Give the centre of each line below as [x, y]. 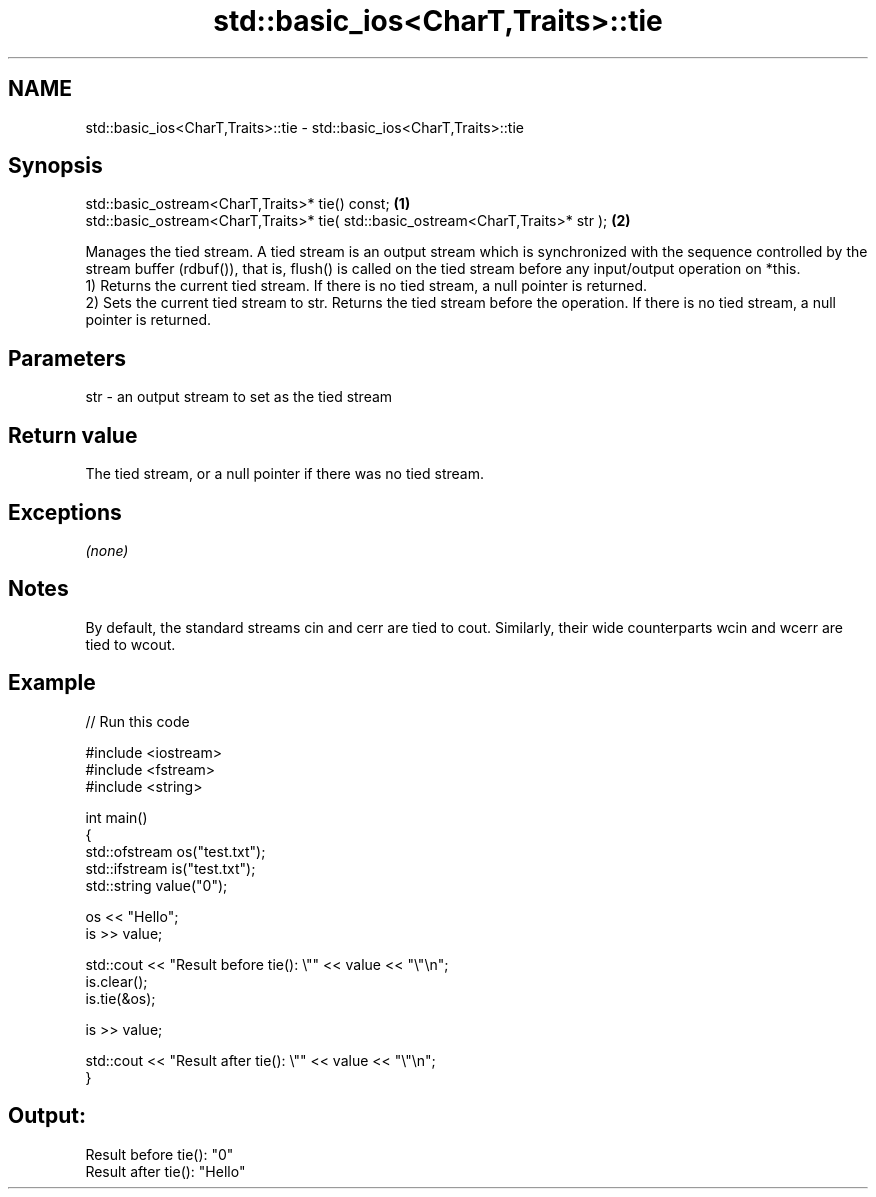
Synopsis [55, 166]
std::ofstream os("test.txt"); [175, 851]
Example [52, 683]
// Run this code [137, 721]
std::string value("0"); [156, 885]
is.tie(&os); [120, 998]
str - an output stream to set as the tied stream [239, 397]
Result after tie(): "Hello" [165, 1171]
